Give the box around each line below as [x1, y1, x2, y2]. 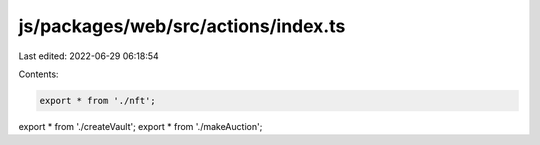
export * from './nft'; [39, 95, 157, 106]
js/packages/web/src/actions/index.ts [18, 15, 346, 37]
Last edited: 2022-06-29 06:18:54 [18, 50, 159, 62]
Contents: [18, 68, 59, 80]
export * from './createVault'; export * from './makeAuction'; [18, 120, 263, 132]
